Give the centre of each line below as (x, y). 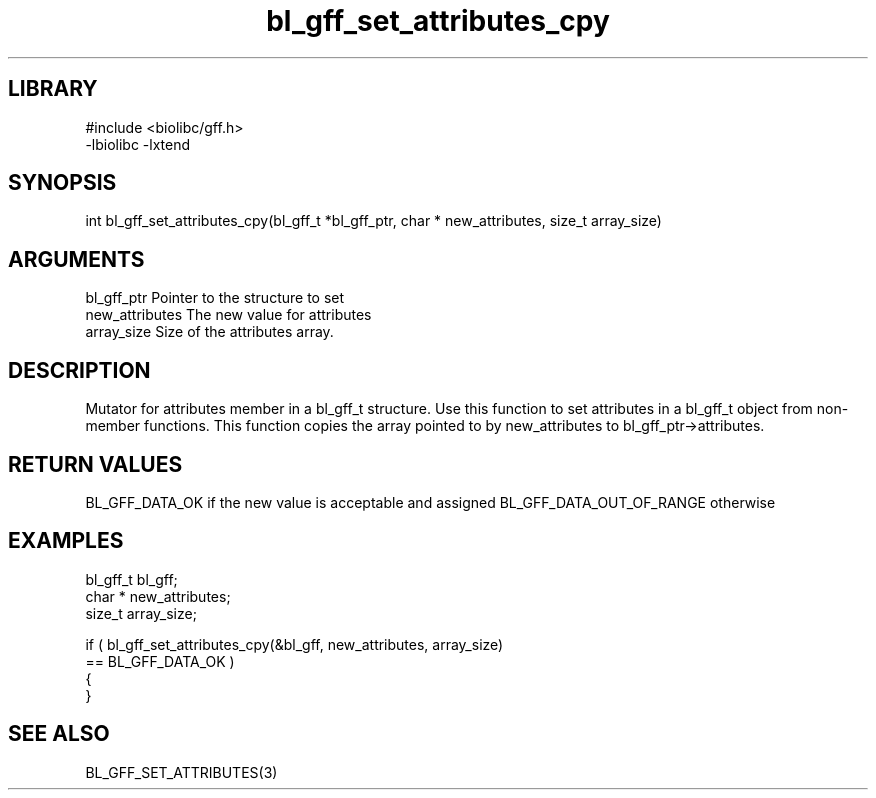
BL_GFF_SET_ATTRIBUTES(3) (181, 772)
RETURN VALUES (95, 464)
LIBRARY (53, 89)
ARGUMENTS (76, 259)
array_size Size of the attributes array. (209, 332)
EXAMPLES (66, 541)
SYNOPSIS (62, 183)
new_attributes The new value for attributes (228, 315)
